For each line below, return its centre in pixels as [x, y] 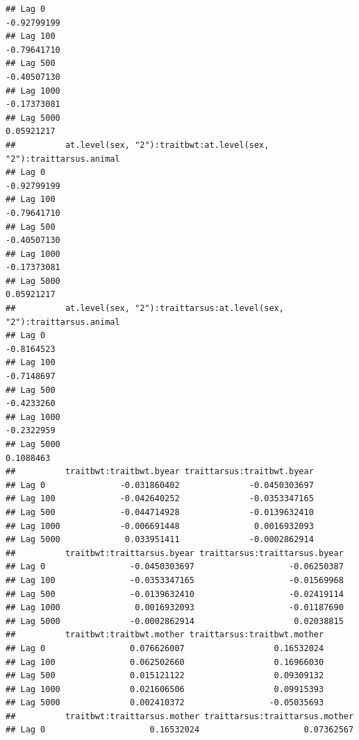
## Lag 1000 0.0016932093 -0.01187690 [175, 608]
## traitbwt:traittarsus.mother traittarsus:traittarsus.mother [180, 716]
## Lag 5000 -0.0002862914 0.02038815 [175, 621]
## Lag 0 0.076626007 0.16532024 [165, 648]
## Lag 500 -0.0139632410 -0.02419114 [175, 594]
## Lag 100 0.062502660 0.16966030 [165, 662]
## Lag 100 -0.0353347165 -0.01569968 [175, 580]
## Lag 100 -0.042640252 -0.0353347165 [160, 499]
